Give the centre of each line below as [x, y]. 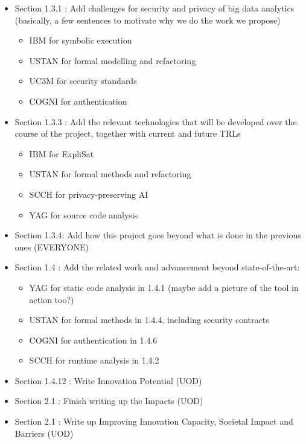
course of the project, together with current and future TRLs [128, 133]
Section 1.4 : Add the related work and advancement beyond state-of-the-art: [157, 267]
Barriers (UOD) [44, 433]
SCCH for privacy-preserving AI [89, 194]
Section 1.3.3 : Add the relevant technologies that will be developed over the [156, 121]
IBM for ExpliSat [62, 153]
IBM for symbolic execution [81, 40]
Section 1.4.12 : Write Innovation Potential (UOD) [108, 380]
